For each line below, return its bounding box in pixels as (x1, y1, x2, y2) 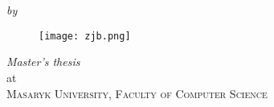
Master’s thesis (6, 53, 80, 70)
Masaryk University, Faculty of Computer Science (6, 84, 268, 101)
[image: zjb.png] (39, 30, 131, 42)
